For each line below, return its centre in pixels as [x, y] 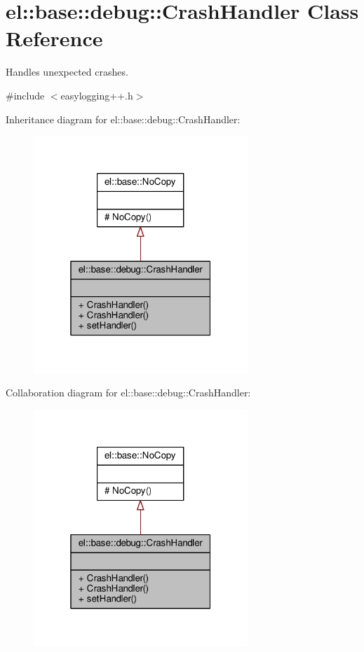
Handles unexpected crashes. [67, 72]
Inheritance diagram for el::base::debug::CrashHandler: [123, 119]
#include [25, 95]
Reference [54, 38]
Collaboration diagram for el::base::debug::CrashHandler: [128, 393]
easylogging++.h [97, 95]
